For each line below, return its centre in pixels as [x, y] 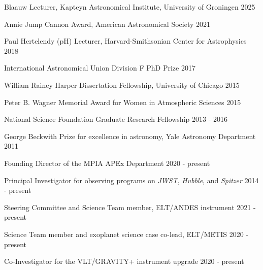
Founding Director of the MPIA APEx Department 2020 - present [107, 163]
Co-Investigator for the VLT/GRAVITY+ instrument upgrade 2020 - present [124, 261]
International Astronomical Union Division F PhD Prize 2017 [100, 68]
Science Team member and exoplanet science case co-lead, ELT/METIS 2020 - [126, 234]
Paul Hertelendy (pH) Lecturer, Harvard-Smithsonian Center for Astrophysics [125, 41]
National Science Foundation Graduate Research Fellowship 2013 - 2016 [116, 119]
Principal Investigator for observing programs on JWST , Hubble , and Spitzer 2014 [131, 180]
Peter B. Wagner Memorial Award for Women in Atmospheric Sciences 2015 [123, 102]
